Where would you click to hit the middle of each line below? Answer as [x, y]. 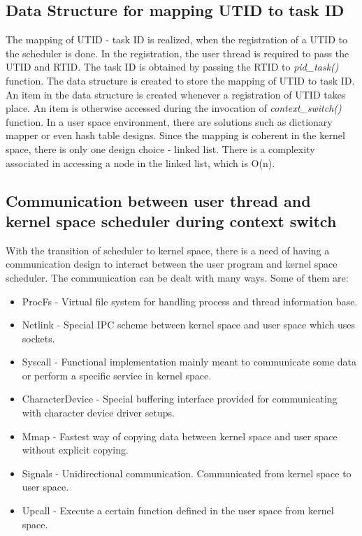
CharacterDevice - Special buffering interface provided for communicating [180, 399]
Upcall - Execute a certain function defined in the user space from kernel [178, 510]
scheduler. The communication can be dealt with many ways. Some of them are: [177, 277]
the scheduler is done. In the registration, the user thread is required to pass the [178, 53]
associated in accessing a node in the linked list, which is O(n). [140, 162]
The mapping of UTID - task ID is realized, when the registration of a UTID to [176, 39]
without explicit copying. [75, 450]
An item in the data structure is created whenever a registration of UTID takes [176, 94]
